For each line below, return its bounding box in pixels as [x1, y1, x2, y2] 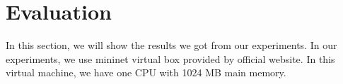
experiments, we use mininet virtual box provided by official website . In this [6, 51, 335, 66]
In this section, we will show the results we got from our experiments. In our [6, 38, 337, 52]
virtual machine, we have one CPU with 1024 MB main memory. [6, 65, 286, 80]
